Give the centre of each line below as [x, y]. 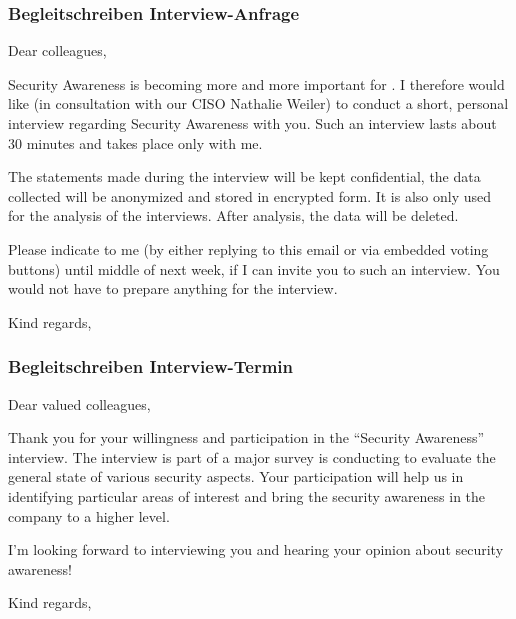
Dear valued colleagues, [79, 403]
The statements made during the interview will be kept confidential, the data [244, 176]
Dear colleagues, [57, 50]
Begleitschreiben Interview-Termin [151, 366]
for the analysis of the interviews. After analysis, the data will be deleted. [233, 215]
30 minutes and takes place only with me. [135, 142]
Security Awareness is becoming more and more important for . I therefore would [256, 83]
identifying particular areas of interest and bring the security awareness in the [247, 495]
